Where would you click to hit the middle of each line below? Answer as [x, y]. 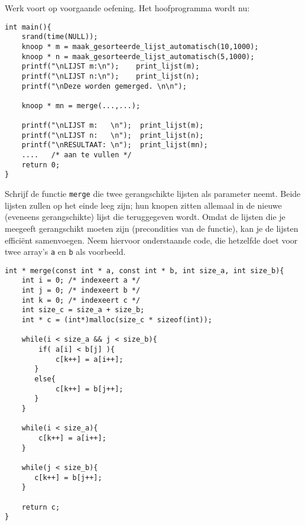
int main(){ [28, 27]
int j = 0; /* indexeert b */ [81, 291]
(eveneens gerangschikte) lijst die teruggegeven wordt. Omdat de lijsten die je [145, 217]
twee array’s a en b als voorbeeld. [65, 252]
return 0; [41, 165]
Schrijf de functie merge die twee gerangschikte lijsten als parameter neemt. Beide [153, 194]
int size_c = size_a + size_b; [83, 310]
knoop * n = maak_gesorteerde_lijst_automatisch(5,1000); [138, 56]
